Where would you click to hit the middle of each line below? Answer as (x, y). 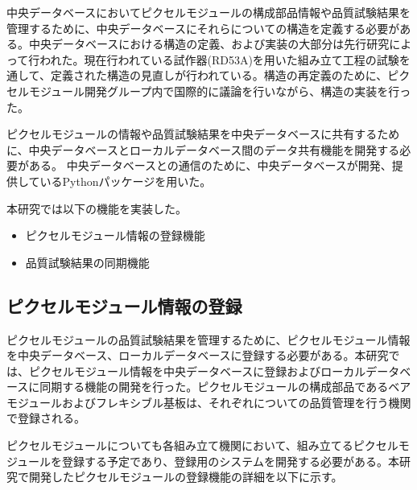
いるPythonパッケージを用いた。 (126, 181)
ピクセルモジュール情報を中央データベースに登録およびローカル (197, 371)
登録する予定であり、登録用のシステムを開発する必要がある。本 (231, 461)
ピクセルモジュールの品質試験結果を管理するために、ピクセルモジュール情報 (208, 339)
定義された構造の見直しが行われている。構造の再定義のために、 (219, 75)
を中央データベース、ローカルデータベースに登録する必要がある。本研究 (198, 355)
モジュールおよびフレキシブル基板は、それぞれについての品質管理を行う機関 (209, 402)
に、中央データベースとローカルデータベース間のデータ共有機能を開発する (203, 149)
